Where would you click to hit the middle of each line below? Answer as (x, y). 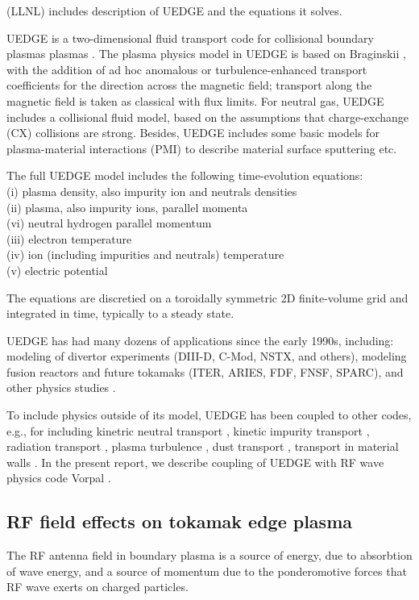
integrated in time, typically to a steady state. (120, 313)
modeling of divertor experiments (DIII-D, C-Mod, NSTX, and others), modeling (207, 356)
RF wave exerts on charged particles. (97, 587)
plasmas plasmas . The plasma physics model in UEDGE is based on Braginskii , (206, 54)
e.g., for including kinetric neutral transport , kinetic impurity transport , (188, 430)
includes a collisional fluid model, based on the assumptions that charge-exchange (208, 117)
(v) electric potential (57, 270)
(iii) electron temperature (69, 238)
